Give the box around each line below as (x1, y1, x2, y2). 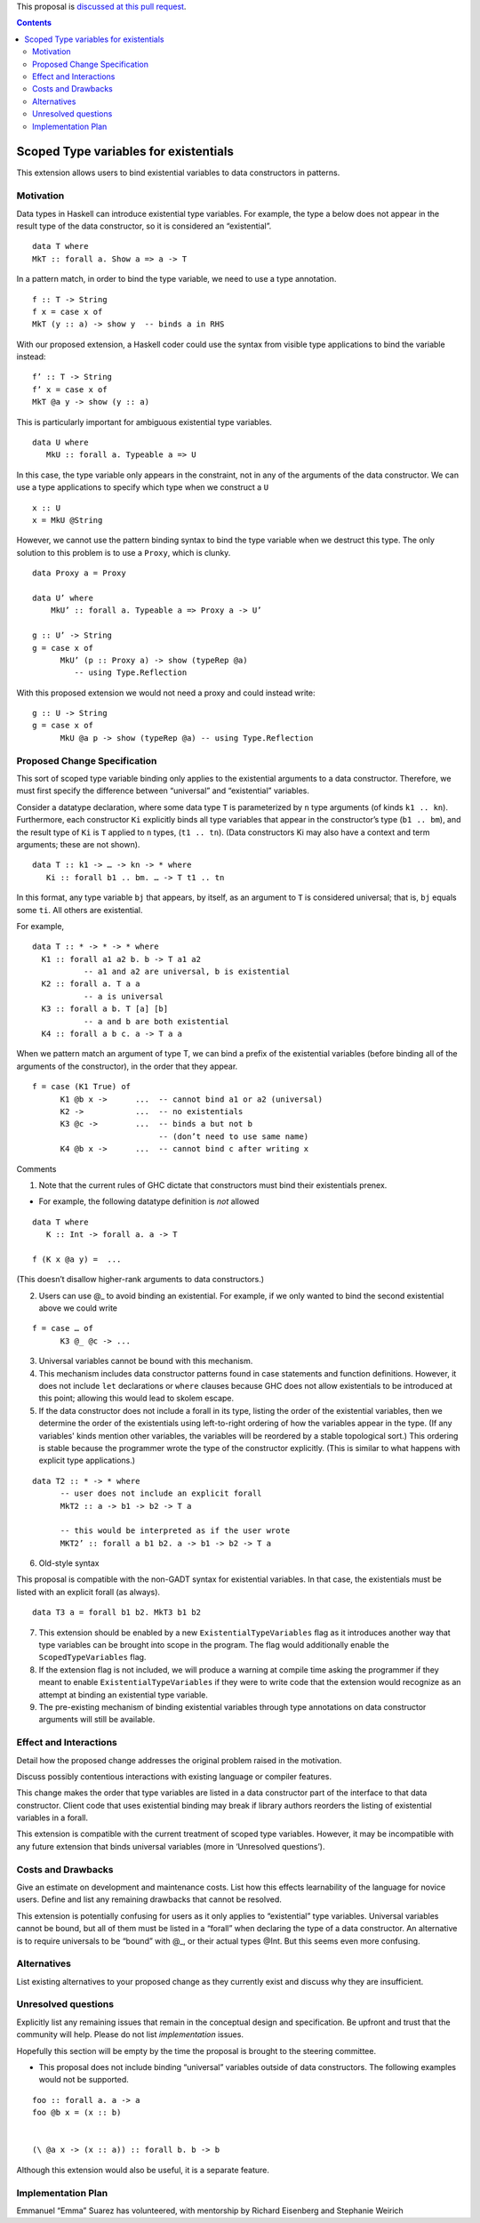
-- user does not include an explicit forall (60, 1489, 262, 1498)
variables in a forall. (16, 1812, 89, 1823)
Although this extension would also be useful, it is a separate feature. (16, 2164, 270, 2175)
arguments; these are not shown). (16, 839, 140, 849)
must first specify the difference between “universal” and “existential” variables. (16, 785, 310, 796)
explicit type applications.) (38, 1455, 136, 1466)
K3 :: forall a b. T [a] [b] (41, 1004, 169, 1014)
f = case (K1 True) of (32, 1081, 132, 1092)
